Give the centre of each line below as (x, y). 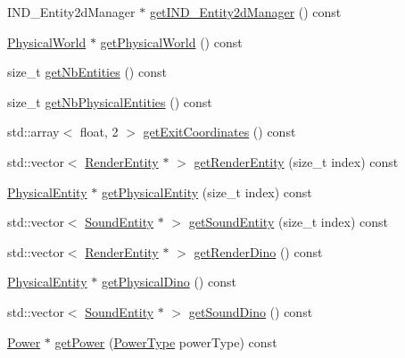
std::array (33, 132)
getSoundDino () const (251, 311)
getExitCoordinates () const (219, 132)
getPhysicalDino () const (169, 282)
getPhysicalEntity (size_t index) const (207, 191)
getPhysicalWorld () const (171, 42)
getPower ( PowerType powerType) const (166, 341)
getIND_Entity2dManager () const (245, 12)
